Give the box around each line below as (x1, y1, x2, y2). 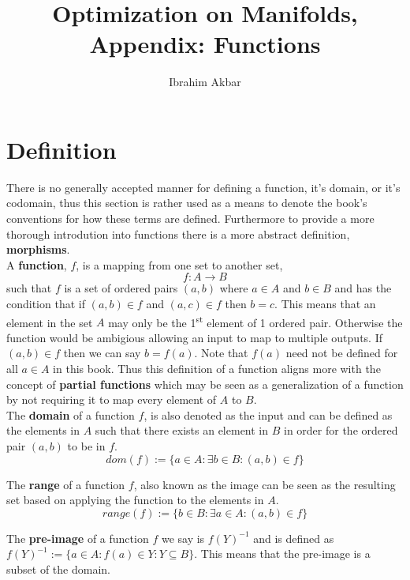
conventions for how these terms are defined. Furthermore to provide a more (6, 210, 375, 227)
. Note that (194, 345, 248, 361)
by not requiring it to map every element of (6, 391, 217, 408)
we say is (161, 529, 205, 546)
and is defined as (253, 529, 334, 546)
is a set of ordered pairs (64, 280, 178, 296)
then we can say (63, 345, 141, 361)
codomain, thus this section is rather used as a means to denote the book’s (6, 194, 367, 211)
